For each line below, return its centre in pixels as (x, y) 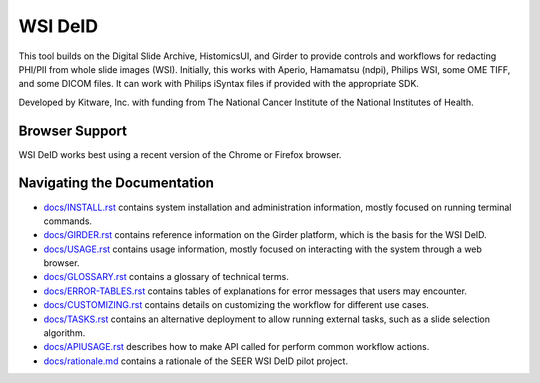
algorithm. (64, 333)
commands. (68, 221)
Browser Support (73, 130)
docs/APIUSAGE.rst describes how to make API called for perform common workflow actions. (236, 347)
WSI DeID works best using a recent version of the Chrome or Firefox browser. (180, 154)
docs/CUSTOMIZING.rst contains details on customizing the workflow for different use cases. (236, 305)
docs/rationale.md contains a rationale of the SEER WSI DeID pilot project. (196, 361)
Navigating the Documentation (116, 183)
